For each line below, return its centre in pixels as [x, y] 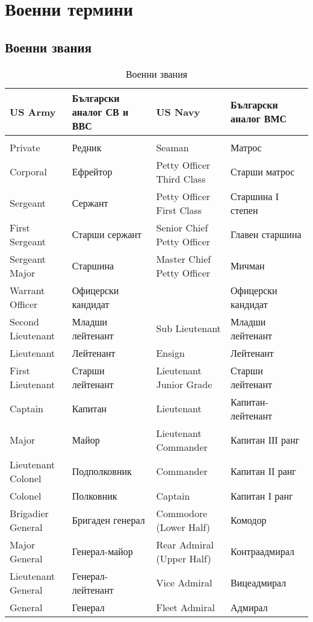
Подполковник [102, 471]
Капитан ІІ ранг [263, 471]
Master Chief [184, 259]
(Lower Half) [183, 527]
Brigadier [29, 513]
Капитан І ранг [262, 495]
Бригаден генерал [108, 520]
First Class [179, 210]
